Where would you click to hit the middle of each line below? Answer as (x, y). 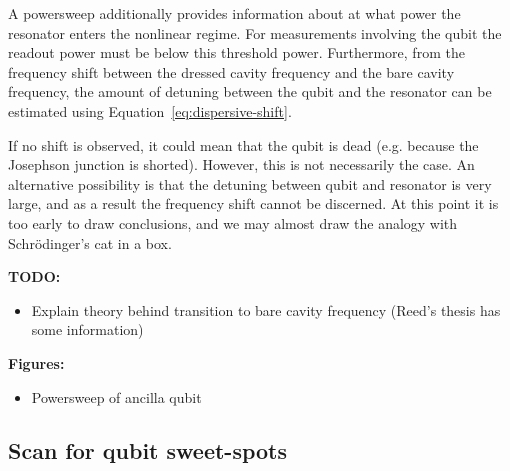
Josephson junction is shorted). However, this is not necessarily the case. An (241, 164)
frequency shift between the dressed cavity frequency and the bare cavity (231, 71)
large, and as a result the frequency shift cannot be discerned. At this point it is (253, 203)
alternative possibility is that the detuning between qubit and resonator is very (250, 183)
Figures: (36, 362)
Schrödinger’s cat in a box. (90, 242)
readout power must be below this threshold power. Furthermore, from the (236, 52)
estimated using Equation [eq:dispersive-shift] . (150, 110)
